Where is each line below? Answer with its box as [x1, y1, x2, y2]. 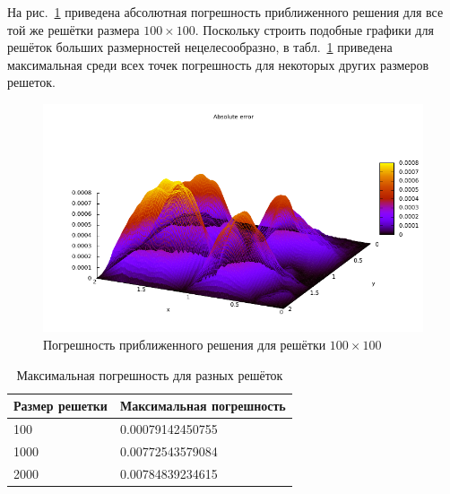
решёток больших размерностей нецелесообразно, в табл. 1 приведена [7, 38, 393, 56]
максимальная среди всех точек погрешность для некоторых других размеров [7, 55, 429, 74]
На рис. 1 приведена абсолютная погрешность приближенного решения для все [7, 3, 444, 21]
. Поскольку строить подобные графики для [195, 20, 434, 39]
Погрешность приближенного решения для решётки [43, 334, 326, 353]
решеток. [7, 73, 56, 91]
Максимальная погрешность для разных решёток [16, 365, 283, 384]
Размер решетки [13, 396, 108, 415]
